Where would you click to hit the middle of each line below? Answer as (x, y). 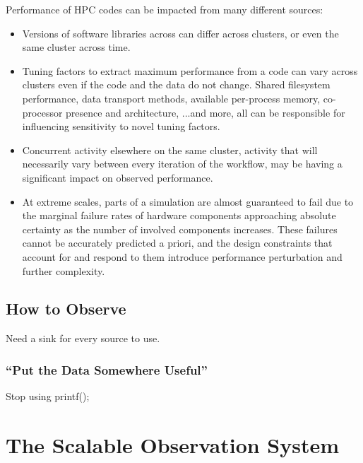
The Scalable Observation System (173, 444)
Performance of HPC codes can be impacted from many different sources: (165, 9)
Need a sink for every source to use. (83, 338)
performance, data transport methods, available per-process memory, (171, 98)
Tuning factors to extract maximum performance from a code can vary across (190, 70)
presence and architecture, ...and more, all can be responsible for (206, 112)
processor (42, 112)
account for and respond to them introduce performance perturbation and (182, 256)
